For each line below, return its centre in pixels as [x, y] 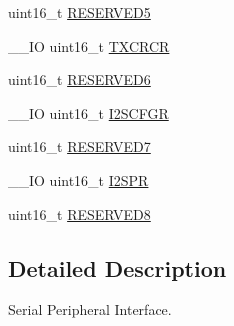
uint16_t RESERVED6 [79, 79]
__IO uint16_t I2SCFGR [88, 112]
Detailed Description [117, 267]
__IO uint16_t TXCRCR [89, 45]
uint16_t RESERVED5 [79, 12]
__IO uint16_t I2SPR [78, 179]
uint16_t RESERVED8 [79, 213]
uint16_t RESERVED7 [79, 146]
